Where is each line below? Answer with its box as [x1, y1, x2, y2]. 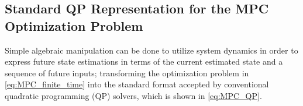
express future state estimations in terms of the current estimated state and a [5, 55, 283, 68]
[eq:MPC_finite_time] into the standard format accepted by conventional [5, 78, 269, 90]
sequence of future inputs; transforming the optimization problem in [5, 66, 249, 79]
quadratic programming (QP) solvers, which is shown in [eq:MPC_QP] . [5, 89, 262, 101]
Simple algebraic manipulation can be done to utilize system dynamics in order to [5, 44, 298, 56]
